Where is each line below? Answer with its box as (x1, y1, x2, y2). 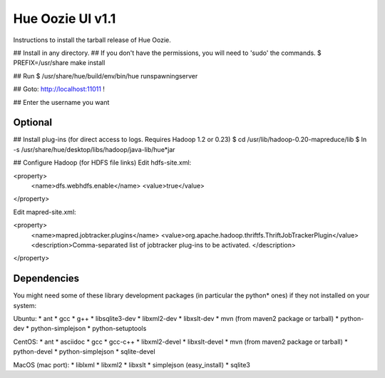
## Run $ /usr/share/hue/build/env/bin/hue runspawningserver (13, 71, 198, 80)
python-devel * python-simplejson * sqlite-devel (13, 347, 156, 356)
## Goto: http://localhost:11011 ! (13, 85, 105, 93)
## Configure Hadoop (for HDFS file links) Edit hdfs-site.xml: (13, 158, 192, 167)
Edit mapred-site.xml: (13, 208, 76, 216)
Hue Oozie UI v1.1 (13, 11, 116, 26)
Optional (13, 116, 53, 128)
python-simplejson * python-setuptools (31, 325, 147, 333)
